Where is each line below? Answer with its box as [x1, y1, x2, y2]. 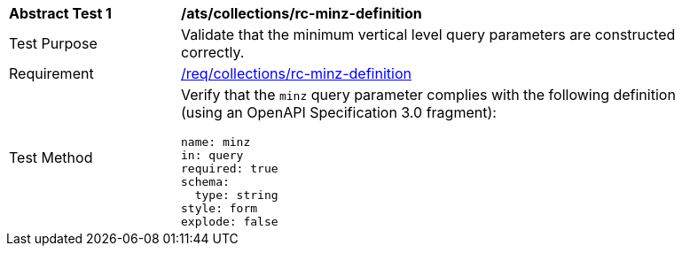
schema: [181, 175, 230, 188]
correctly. [181, 43, 245, 61]
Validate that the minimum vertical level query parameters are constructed [181, 26, 676, 43]
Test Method [9, 148, 93, 166]
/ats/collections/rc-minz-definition [181, 4, 422, 22]
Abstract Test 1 [9, 4, 112, 22]
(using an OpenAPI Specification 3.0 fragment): [181, 103, 497, 121]
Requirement [9, 65, 94, 82]
